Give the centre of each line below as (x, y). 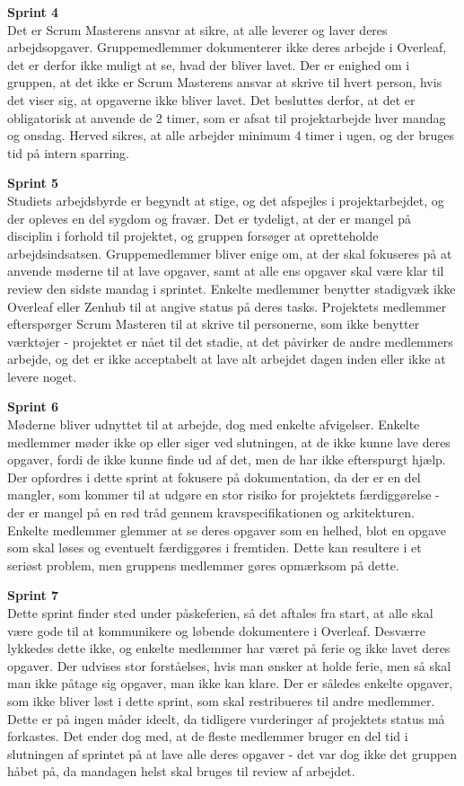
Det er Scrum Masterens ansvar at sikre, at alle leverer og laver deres (197, 29)
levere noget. (42, 376)
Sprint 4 (33, 12)
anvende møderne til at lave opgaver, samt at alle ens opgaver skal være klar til (226, 271)
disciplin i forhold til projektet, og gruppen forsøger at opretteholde (193, 236)
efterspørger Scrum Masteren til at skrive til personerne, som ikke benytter (214, 324)
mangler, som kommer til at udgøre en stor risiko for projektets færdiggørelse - (223, 495)
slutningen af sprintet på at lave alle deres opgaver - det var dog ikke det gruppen (232, 753)
